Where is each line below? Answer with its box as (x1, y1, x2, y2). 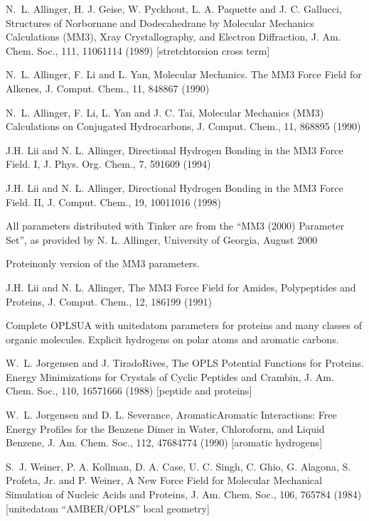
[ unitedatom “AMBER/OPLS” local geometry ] (6, 500, 210, 515)
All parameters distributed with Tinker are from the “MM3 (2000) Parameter (6, 218, 344, 233)
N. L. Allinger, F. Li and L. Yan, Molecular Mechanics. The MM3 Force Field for (6, 67, 362, 82)
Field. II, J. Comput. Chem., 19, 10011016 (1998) (6, 194, 221, 209)
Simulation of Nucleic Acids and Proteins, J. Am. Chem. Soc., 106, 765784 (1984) (6, 487, 362, 502)
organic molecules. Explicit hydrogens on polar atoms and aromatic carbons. (6, 331, 339, 346)
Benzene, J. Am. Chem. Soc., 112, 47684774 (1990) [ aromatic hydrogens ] (6, 435, 323, 450)
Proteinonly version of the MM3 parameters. (6, 256, 200, 271)
